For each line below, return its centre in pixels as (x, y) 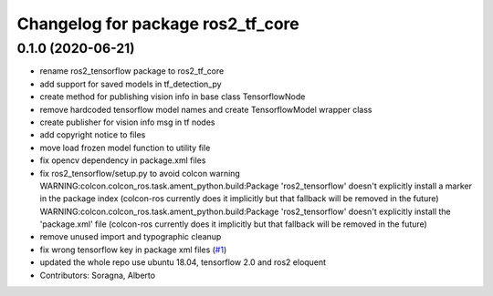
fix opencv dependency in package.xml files (123, 160)
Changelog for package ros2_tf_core (158, 24)
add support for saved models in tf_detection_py (131, 84)
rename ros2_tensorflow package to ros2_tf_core (132, 71)
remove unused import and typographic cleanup (131, 237)
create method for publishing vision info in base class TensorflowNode (173, 97)
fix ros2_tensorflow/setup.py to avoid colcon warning (140, 173)
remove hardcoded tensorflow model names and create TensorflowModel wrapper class (206, 109)
